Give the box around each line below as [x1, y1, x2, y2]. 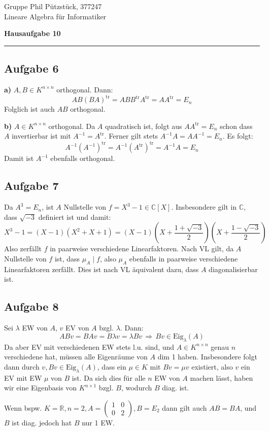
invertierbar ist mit [12, 130, 71, 141]
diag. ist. [162, 382, 189, 393]
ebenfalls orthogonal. [50, 153, 115, 163]
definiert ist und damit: [38, 211, 111, 222]
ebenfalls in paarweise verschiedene [129, 253, 238, 263]
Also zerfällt [4, 243, 42, 254]
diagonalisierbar [209, 263, 258, 274]
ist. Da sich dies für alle [72, 372, 146, 383]
